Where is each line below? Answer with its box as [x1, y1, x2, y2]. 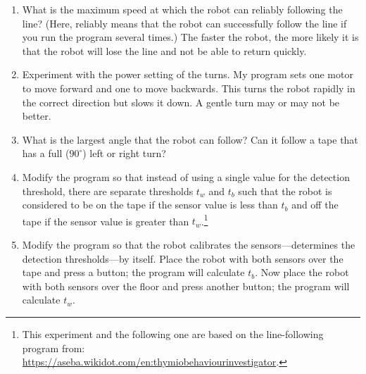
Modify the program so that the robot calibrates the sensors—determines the [22, 237, 355, 251]
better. [22, 108, 51, 123]
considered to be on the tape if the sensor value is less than [22, 197, 278, 212]
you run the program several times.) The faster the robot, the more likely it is [22, 30, 359, 44]
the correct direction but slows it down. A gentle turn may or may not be [22, 94, 340, 109]
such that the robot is [238, 183, 332, 198]
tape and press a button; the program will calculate [22, 265, 245, 280]
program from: [22, 340, 85, 355]
